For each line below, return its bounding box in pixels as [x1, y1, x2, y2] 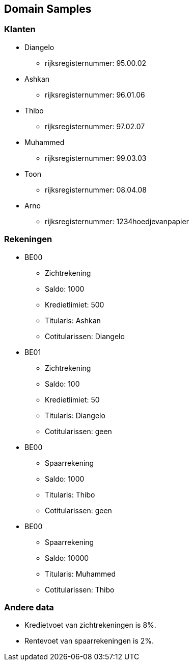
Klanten [4, 24, 36, 35]
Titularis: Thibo [45, 490, 95, 499]
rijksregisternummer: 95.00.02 [45, 58, 147, 67]
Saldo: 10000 [45, 553, 89, 562]
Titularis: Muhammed [45, 569, 116, 578]
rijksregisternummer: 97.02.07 [45, 122, 145, 131]
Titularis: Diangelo [45, 411, 105, 420]
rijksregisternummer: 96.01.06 [45, 90, 145, 99]
